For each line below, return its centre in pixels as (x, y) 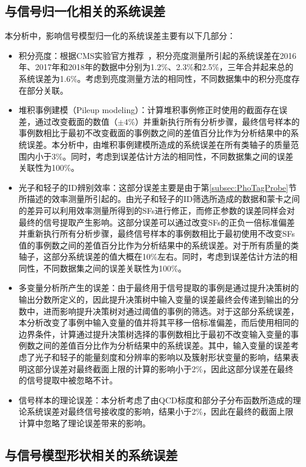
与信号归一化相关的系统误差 (85, 11)
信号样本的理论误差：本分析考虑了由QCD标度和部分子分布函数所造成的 (156, 400)
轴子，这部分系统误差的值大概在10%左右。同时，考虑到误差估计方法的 (154, 256)
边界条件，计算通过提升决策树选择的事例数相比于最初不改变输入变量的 (154, 334)
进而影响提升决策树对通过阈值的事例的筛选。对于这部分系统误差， (171, 311)
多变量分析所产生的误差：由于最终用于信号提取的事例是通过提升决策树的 (159, 288)
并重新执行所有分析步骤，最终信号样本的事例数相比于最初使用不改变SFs (157, 233)
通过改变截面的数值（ (76, 121)
